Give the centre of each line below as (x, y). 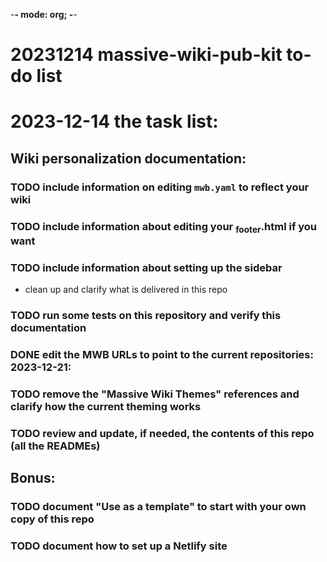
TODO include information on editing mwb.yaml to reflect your (160, 187)
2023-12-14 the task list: (114, 121)
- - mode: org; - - (44, 14)
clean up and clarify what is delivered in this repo (126, 290)
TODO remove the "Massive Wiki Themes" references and (155, 394)
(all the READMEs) (55, 446)
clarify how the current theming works (106, 406)
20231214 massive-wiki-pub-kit (146, 55)
